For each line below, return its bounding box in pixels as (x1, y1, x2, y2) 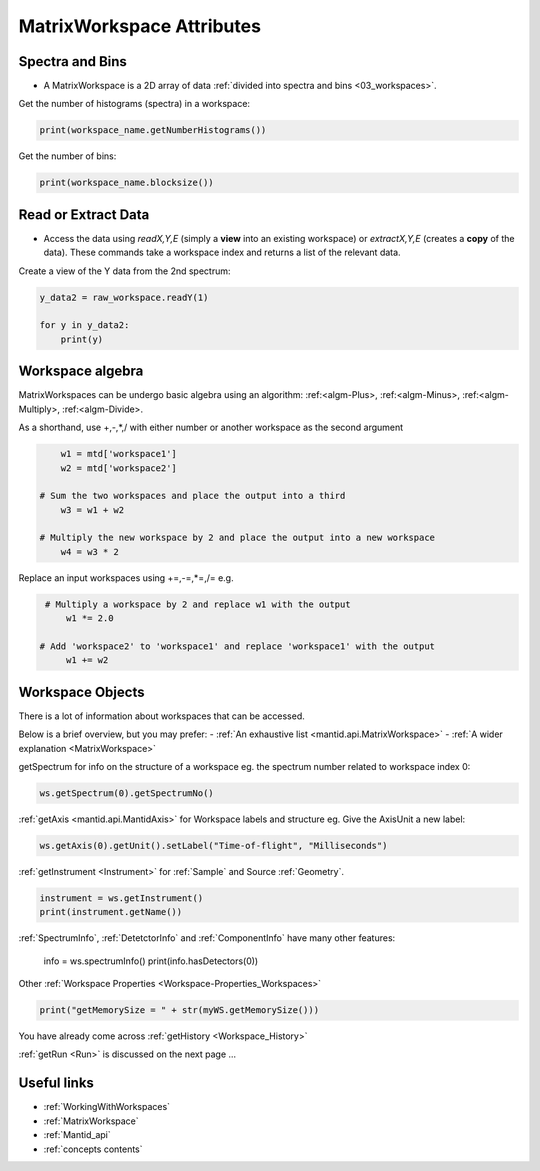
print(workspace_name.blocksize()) (39, 177, 214, 189)
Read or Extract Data (18, 206, 150, 223)
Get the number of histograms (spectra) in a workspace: (18, 98, 250, 110)
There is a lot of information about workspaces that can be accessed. (18, 710, 305, 722)
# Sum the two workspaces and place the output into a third (39, 490, 346, 502)
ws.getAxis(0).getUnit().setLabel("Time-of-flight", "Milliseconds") (39, 840, 388, 851)
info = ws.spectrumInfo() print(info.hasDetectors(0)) (43, 955, 259, 967)
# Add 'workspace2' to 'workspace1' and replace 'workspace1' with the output (39, 640, 435, 652)
